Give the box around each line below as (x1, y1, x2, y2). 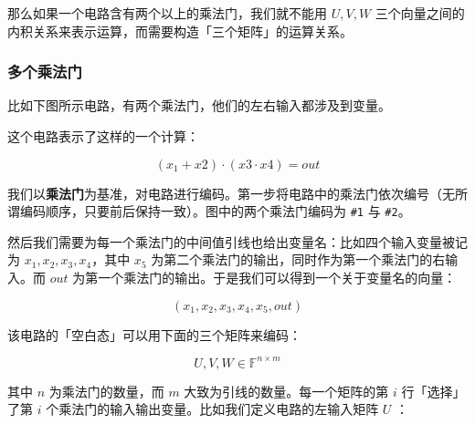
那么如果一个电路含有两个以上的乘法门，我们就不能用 (7, 4, 327, 22)
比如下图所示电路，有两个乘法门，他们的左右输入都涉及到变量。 (7, 96, 391, 115)
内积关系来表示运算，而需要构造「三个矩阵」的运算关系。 (7, 21, 353, 40)
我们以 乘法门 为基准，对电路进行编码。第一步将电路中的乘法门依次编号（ (7, 183, 442, 202)
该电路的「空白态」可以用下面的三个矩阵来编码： (7, 325, 301, 344)
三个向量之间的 (375, 4, 465, 22)
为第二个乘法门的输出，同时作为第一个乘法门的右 (151, 250, 446, 269)
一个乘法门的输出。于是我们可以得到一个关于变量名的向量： (98, 268, 457, 287)
